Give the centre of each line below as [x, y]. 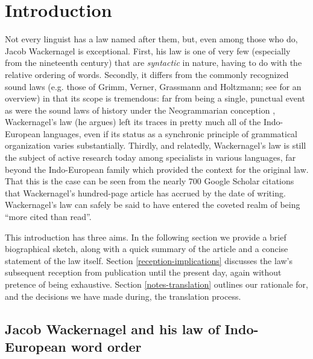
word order [106, 346]
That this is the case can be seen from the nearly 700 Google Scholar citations [150, 181]
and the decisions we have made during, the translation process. [123, 296]
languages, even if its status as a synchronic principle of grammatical [170, 133]
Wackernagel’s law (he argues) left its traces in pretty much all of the [133, 122]
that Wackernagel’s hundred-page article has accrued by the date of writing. [145, 192]
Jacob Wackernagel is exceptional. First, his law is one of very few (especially [148, 50]
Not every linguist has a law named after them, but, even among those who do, [151, 39]
